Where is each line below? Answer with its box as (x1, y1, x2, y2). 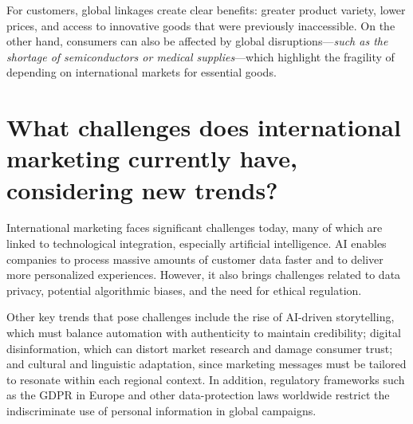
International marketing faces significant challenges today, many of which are (6, 219, 383, 236)
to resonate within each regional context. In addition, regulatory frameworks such (6, 371, 405, 387)
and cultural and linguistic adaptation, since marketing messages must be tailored (6, 355, 407, 372)
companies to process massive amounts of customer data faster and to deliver (6, 250, 383, 267)
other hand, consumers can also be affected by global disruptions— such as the (6, 33, 388, 49)
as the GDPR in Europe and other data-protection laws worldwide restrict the (6, 387, 390, 403)
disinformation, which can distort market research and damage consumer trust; (6, 340, 393, 356)
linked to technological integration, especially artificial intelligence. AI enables (6, 235, 387, 252)
